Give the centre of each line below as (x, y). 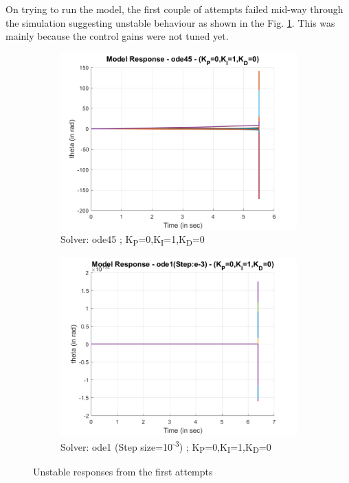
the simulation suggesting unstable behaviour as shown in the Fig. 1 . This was (170, 22)
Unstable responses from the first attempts (123, 471)
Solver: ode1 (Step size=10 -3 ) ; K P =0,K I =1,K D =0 (166, 447)
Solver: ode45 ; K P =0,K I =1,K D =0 (133, 240)
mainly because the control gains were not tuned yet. (117, 36)
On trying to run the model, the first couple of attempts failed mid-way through (174, 9)
